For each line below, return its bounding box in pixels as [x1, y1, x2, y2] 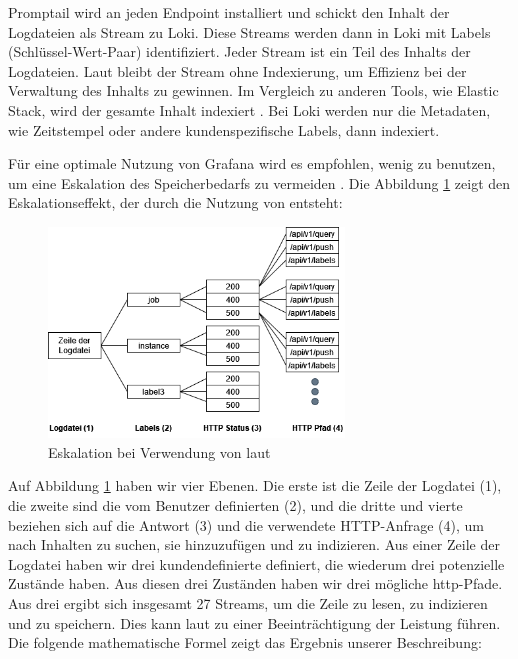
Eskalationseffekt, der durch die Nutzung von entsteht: [8, 192, 343, 213]
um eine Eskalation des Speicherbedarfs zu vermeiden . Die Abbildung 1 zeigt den [8, 172, 511, 193]
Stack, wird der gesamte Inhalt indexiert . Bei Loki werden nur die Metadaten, [8, 99, 491, 120]
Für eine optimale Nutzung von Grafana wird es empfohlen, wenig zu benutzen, [8, 153, 496, 174]
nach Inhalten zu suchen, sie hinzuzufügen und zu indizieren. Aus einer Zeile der [8, 534, 500, 555]
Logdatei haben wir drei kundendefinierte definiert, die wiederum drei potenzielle [8, 553, 505, 574]
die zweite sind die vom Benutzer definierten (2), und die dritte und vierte [8, 494, 463, 515]
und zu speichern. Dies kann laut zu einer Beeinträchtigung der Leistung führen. [8, 612, 501, 633]
